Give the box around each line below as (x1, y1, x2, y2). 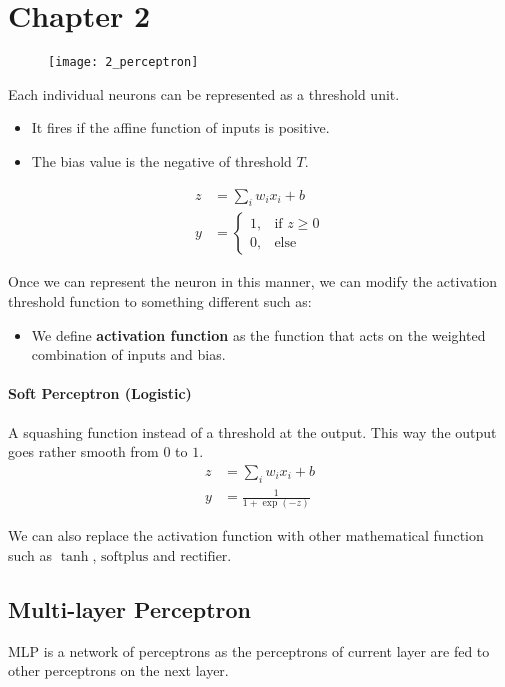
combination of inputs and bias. (31, 344, 226, 365)
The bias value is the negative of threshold (31, 150, 292, 171)
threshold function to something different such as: (8, 291, 312, 312)
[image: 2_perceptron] (48, 55, 199, 70)
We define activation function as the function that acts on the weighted (31, 324, 486, 345)
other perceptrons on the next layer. (8, 660, 229, 681)
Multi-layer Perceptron (8, 594, 251, 625)
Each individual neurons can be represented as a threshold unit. (8, 83, 400, 104)
